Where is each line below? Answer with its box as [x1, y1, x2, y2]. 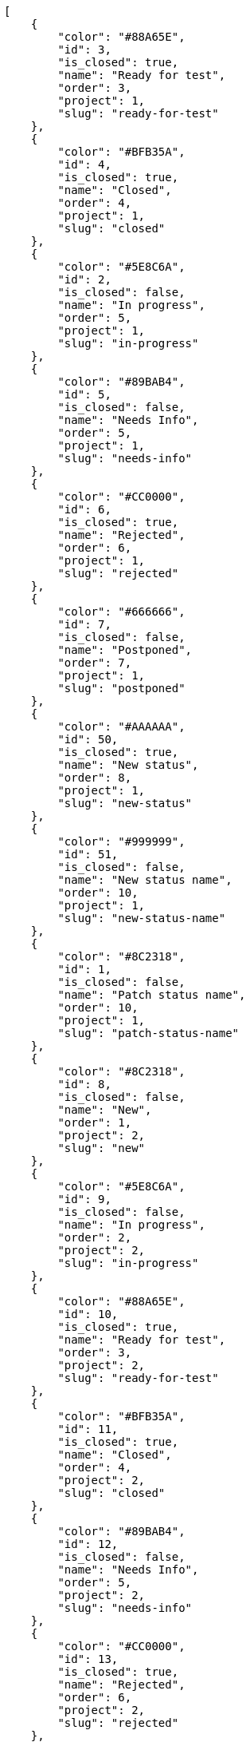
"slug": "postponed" [57, 682, 186, 695]
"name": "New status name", [57, 873, 232, 886]
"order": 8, [57, 771, 132, 784]
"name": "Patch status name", [57, 988, 246, 1001]
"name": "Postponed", [57, 643, 193, 656]
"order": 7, [57, 656, 132, 669]
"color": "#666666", [57, 605, 186, 618]
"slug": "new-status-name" [57, 912, 226, 924]
